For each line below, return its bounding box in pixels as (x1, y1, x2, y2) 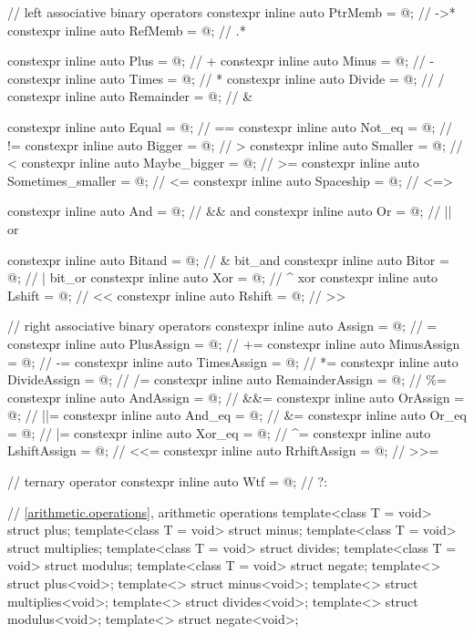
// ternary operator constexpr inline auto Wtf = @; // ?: (7, 472, 328, 491)
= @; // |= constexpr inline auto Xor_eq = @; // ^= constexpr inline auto (7, 423, 431, 442)
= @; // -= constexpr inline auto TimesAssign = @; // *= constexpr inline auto (7, 352, 459, 371)
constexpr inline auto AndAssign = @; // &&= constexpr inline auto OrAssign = (7, 387, 465, 406)
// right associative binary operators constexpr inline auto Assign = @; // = (7, 316, 438, 335)
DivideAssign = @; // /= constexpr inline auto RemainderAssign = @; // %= (7, 370, 447, 389)
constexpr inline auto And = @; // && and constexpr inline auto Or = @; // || (7, 201, 452, 220)
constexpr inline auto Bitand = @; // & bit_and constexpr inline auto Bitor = (7, 250, 449, 269)
